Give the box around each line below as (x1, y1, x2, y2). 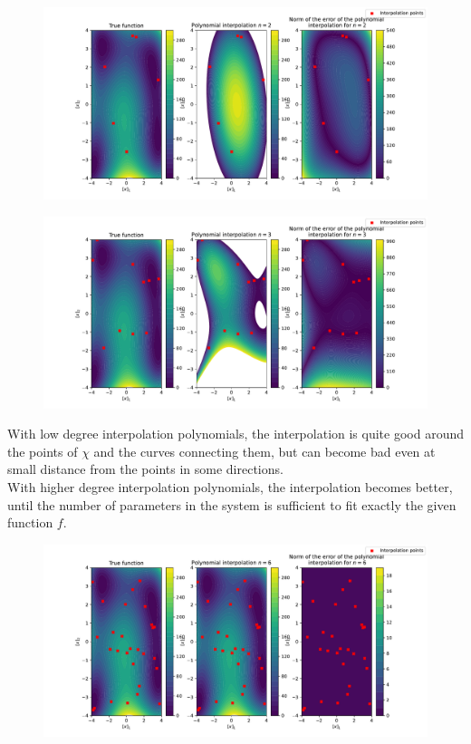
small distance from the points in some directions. (7, 459, 284, 478)
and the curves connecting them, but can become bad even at (93, 441, 436, 460)
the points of (7, 441, 78, 460)
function (7, 513, 53, 532)
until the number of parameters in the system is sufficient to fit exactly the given (7, 495, 457, 514)
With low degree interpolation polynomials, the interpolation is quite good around (7, 424, 464, 443)
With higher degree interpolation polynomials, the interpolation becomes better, (7, 477, 453, 496)
